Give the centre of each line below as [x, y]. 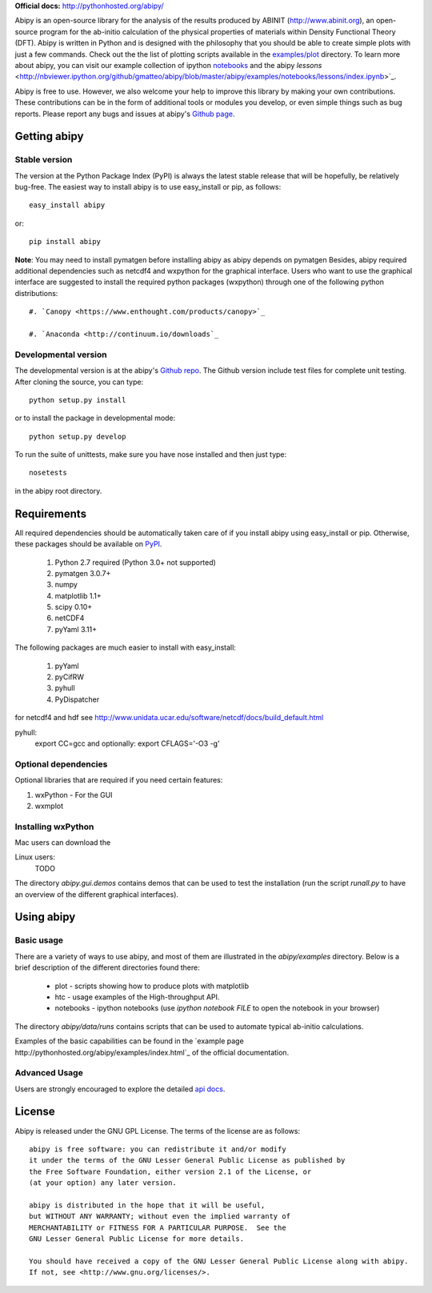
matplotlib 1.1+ [78, 595]
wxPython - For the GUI [74, 795]
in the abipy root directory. [58, 490]
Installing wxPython [54, 827]
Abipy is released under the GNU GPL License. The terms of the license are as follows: [157, 1131]
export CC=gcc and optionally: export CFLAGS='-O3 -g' [127, 743]
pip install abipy [65, 242]
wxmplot [49, 806]
